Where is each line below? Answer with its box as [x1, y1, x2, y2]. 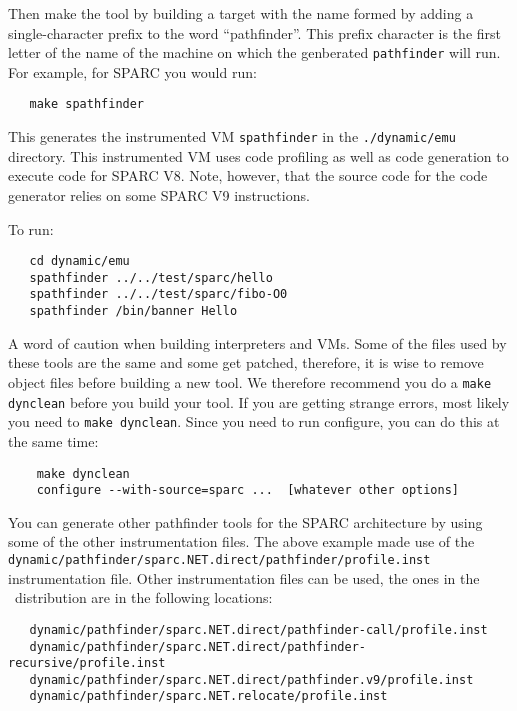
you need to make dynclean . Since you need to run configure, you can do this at [8, 411, 500, 432]
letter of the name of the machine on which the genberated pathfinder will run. [8, 42, 501, 63]
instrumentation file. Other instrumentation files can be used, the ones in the [8, 567, 480, 588]
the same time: [8, 430, 99, 451]
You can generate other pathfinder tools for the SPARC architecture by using [8, 511, 483, 532]
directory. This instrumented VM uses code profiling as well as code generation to [8, 145, 509, 166]
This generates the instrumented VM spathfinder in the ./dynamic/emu [8, 126, 456, 147]
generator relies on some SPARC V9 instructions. [8, 184, 310, 205]
